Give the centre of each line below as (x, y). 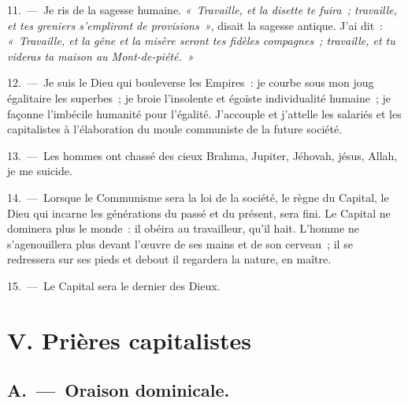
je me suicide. (40, 171)
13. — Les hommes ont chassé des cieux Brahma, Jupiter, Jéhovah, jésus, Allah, (202, 155)
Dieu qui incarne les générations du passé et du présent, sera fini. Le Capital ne (199, 213)
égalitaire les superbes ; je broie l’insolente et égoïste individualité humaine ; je (199, 97)
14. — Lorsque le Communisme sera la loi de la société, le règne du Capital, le (198, 197)
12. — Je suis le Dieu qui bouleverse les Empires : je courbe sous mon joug (191, 82)
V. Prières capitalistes (129, 340)
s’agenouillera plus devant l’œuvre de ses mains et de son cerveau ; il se (180, 243)
